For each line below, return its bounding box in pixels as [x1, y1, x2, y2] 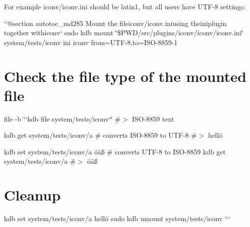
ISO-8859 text [132, 113, 174, 124]
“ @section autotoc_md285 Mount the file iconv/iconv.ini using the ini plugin [4, 18, 227, 28]
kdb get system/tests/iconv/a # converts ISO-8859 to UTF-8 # [4, 130, 197, 140]
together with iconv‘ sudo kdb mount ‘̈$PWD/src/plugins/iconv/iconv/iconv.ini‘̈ [4, 27, 244, 38]
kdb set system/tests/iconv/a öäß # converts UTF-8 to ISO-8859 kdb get [4, 146, 226, 156]
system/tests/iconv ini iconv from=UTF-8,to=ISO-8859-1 [4, 37, 178, 47]
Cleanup [4, 185, 61, 205]
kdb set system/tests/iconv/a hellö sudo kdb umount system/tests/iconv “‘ [4, 213, 231, 224]
